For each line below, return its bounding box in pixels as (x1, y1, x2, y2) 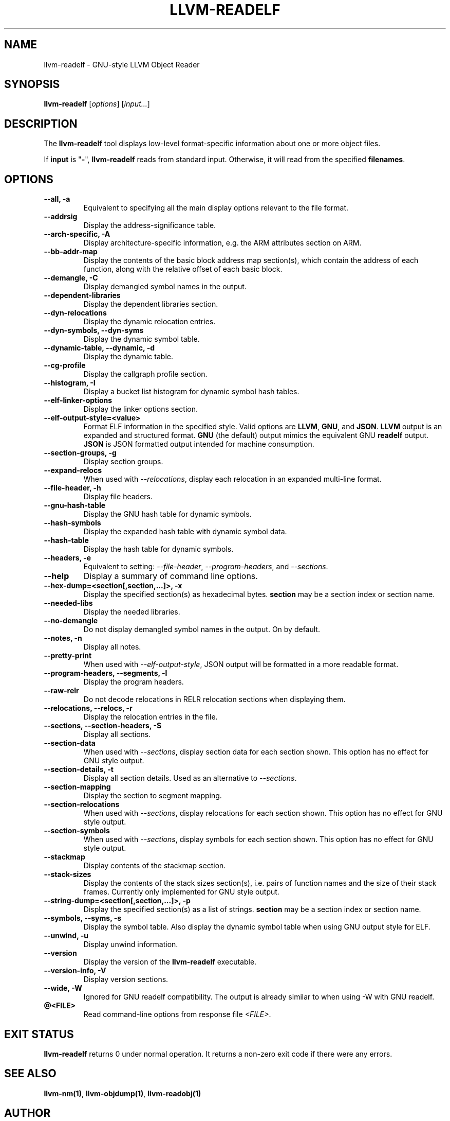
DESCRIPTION (4, 117, 78, 130)
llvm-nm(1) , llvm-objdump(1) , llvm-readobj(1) (44, 1089, 201, 1098)
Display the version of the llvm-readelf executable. (83, 957, 257, 967)
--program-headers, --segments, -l (44, 669, 167, 678)
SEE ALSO (4, 1067, 57, 1080)
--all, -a (44, 195, 70, 204)
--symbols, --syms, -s (44, 914, 122, 923)
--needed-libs (44, 599, 93, 608)
